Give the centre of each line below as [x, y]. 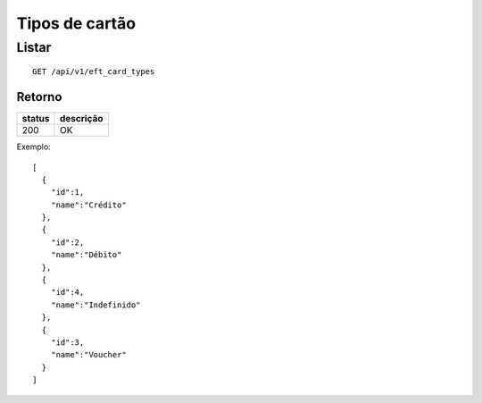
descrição [81, 119]
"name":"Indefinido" [96, 305]
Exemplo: [33, 147]
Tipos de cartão [76, 23]
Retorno [39, 97]
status [36, 119]
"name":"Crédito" [88, 205]
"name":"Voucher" [88, 355]
